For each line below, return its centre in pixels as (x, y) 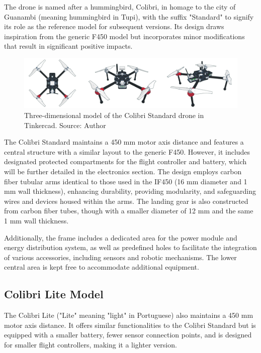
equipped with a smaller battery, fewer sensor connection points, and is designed (128, 335)
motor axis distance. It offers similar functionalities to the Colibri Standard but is (130, 325)
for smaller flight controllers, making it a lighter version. (91, 344)
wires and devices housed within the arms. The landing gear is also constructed (126, 201)
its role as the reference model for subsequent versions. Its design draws (114, 26)
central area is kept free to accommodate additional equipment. (102, 267)
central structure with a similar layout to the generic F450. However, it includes (127, 151)
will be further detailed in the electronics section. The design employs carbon (123, 171)
